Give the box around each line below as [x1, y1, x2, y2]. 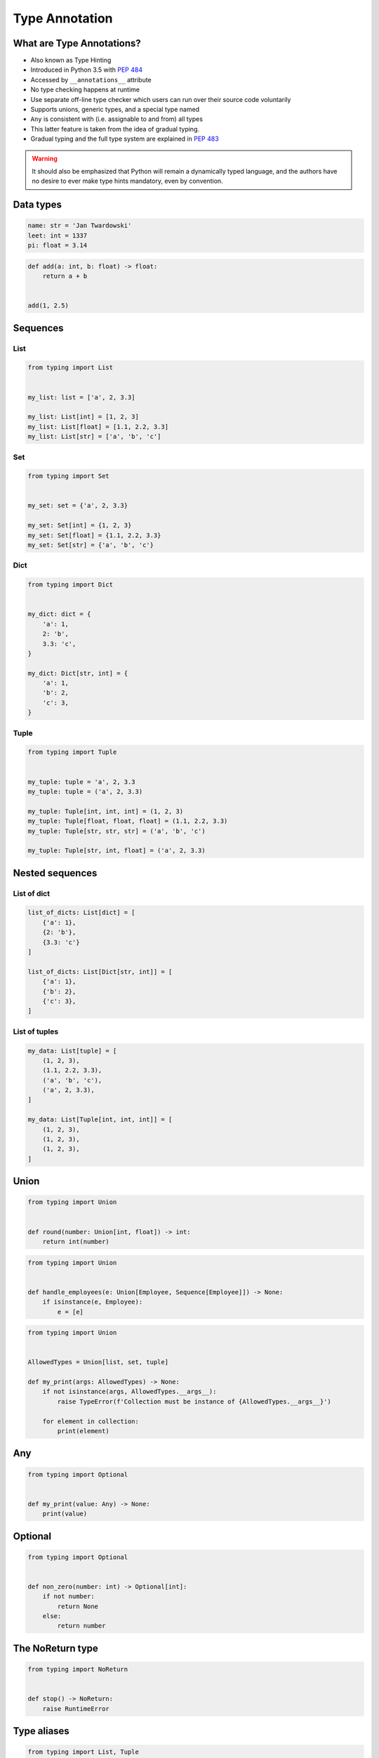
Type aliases [13, 1725, 69, 1737]
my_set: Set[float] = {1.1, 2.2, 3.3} [27, 531, 161, 539]
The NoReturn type [13, 1642, 98, 1654]
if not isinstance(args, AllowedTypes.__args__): [42, 1387, 217, 1396]
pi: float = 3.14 [27, 241, 88, 250]
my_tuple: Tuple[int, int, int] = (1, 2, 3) [27, 807, 184, 815]
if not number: [42, 1593, 95, 1600]
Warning [32, 154, 58, 162]
